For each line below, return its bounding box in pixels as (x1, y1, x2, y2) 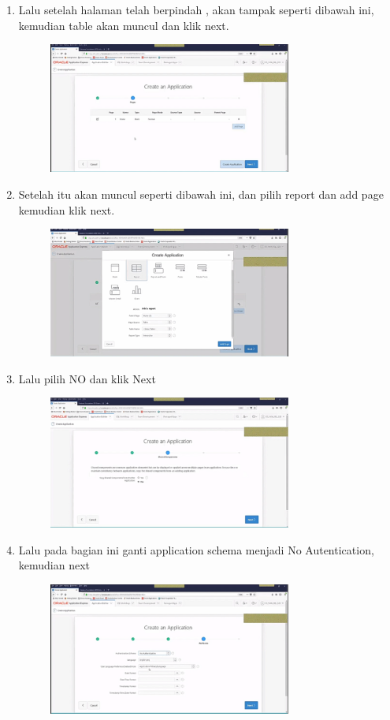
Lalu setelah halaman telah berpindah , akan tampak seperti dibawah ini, (18, 2, 374, 17)
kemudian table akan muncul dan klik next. (18, 17, 229, 33)
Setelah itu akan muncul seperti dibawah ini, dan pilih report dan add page (18, 186, 384, 202)
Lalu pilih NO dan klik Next (18, 370, 156, 386)
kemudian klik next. (18, 201, 115, 218)
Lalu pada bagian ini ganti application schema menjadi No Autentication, (18, 541, 374, 558)
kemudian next (18, 557, 91, 573)
